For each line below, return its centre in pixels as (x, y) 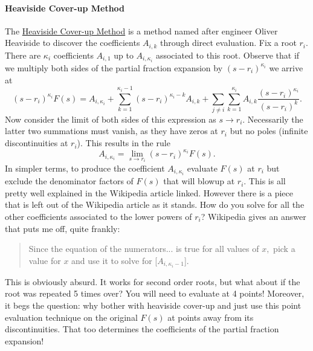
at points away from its (211, 317)
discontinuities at (37, 143)
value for (45, 260)
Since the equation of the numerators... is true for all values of (144, 249)
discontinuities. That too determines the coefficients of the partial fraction (142, 329)
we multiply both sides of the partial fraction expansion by (114, 67)
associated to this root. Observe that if (227, 55)
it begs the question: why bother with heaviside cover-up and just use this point (153, 305)
